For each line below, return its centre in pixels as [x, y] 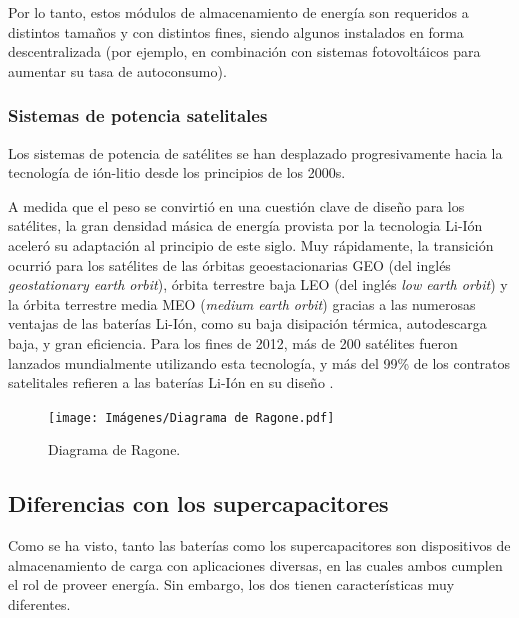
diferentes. [39, 603]
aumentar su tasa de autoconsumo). [117, 70]
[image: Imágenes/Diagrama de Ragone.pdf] [191, 417]
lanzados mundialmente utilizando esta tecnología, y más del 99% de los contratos [259, 362]
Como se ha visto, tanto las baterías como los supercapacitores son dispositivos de [259, 545]
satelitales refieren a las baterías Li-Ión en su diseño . [171, 382]
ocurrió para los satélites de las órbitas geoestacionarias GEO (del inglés [229, 264]
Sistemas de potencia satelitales [138, 115]
